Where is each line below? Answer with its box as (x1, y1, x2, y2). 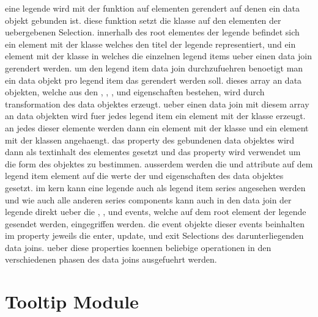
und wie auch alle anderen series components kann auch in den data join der (5, 193, 292, 206)
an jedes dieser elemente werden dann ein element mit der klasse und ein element (5, 121, 309, 134)
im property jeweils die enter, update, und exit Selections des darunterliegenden (5, 229, 304, 242)
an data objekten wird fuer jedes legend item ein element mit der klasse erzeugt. (5, 109, 306, 122)
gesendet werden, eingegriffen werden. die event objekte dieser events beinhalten (5, 217, 305, 230)
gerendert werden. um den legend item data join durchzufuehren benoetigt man (5, 61, 303, 74)
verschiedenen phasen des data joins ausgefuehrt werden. (5, 253, 217, 266)
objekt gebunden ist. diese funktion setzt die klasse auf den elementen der (5, 13, 281, 26)
